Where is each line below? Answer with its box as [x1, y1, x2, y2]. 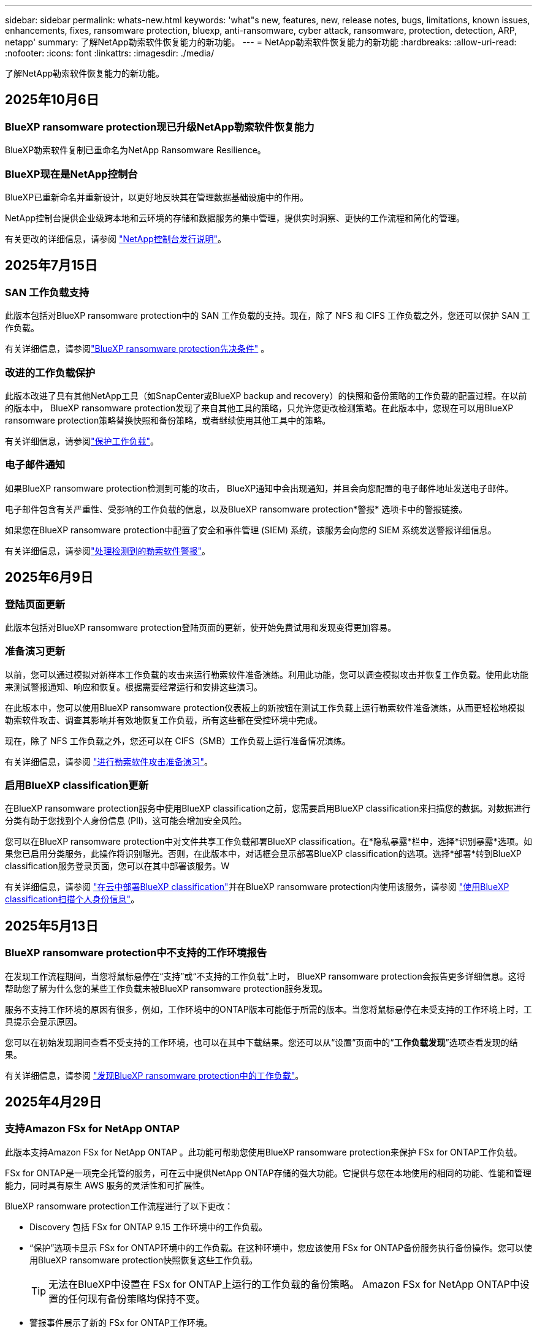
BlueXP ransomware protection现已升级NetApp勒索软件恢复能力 [5, 120, 314, 133]
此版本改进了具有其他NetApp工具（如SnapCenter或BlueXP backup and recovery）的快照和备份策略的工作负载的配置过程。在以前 [5, 390, 527, 401]
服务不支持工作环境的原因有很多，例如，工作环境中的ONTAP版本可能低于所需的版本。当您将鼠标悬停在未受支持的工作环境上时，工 [5, 1003, 532, 1014]
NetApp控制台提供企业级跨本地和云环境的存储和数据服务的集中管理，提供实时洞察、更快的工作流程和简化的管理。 [5, 212, 465, 223]
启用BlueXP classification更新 [5, 779, 149, 792]
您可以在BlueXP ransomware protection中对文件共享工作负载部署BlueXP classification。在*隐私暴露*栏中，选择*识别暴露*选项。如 [5, 836, 532, 847]
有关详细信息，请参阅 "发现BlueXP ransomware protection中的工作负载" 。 [5, 1070, 304, 1081]
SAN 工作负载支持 [5, 286, 89, 299]
